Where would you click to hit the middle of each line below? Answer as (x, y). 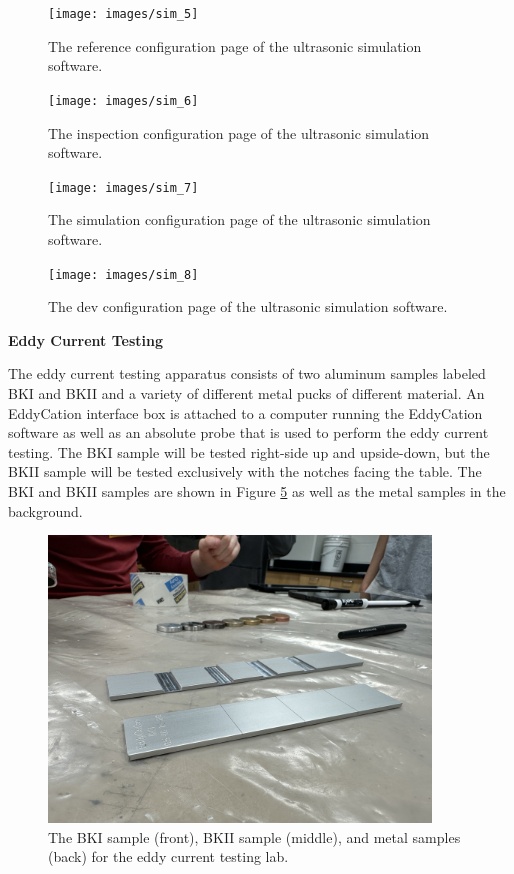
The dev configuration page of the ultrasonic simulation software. (248, 306)
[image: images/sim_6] (123, 100)
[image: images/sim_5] (123, 14)
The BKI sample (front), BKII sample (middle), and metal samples (254, 836)
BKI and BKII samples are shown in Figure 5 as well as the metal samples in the (257, 490)
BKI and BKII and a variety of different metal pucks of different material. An (246, 392)
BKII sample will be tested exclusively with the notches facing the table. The (245, 471)
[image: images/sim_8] (123, 274)
